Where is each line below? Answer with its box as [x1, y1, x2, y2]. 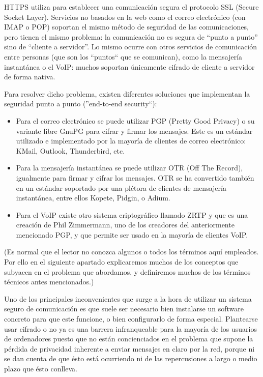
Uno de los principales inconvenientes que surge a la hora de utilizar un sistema [4, 293, 252, 304]
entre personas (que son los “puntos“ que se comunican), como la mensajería [4, 51, 243, 62]
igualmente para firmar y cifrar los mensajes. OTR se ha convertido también [16, 172, 254, 183]
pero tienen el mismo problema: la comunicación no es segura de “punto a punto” [4, 31, 258, 42]
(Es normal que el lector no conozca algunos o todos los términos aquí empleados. [4, 246, 259, 257]
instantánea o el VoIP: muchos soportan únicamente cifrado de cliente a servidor [4, 61, 255, 72]
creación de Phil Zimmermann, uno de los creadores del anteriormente [16, 219, 235, 230]
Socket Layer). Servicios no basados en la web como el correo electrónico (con [4, 11, 246, 22]
